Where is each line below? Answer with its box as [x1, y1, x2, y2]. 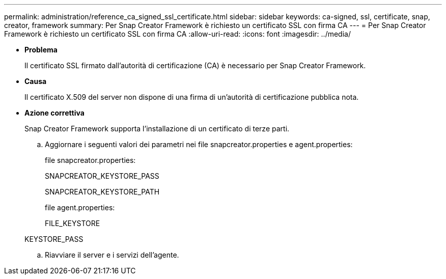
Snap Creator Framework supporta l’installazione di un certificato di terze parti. [24, 124, 290, 133]
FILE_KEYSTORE [45, 219, 100, 228]
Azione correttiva [24, 108, 85, 117]
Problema [24, 45, 58, 54]
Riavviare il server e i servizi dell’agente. [45, 250, 179, 259]
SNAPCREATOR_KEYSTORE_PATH [45, 187, 160, 196]
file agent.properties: [45, 203, 115, 212]
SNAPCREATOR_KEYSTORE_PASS [45, 172, 159, 180]
